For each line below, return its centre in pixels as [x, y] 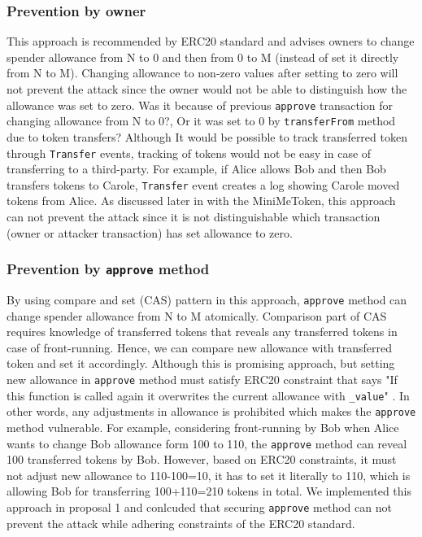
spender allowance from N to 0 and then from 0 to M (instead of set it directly [203, 57]
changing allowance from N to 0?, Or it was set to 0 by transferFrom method [201, 121]
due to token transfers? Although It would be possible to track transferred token [207, 136]
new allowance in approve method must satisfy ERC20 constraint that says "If [202, 379]
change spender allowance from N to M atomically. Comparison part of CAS [197, 315]
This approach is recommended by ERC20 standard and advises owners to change [211, 41]
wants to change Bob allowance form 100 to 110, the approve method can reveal [207, 443]
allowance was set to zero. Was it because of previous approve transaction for [200, 105]
